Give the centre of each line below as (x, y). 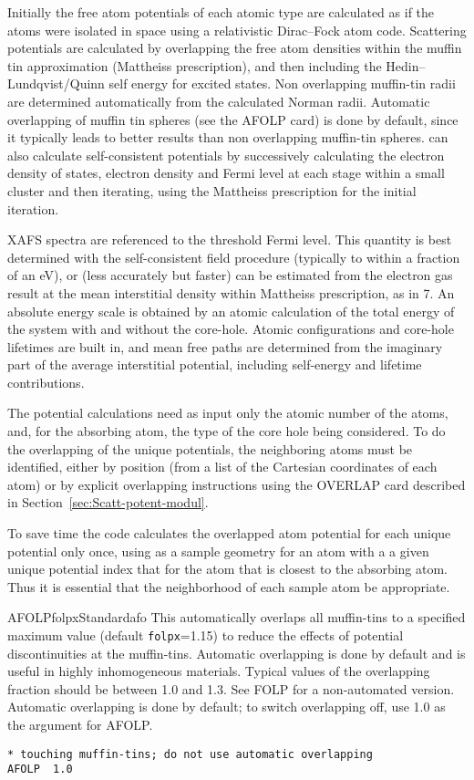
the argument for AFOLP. (80, 725)
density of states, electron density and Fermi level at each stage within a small (226, 173)
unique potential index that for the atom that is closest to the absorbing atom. (228, 569)
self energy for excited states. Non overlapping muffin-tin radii (282, 83)
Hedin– (406, 65)
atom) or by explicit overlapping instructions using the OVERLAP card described (237, 484)
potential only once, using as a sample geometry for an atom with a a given (218, 551)
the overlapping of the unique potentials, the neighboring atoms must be (210, 448)
